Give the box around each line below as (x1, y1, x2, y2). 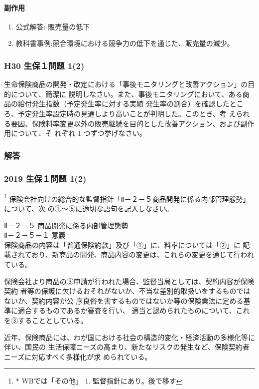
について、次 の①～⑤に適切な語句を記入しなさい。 (4, 203, 173, 214)
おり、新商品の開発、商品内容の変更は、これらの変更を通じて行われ (31, 249, 254, 260)
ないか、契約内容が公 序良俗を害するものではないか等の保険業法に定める (4, 295, 244, 306)
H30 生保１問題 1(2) (4, 59, 85, 71)
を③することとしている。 (4, 315, 88, 326)
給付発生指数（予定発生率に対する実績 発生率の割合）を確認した (17, 98, 230, 109)
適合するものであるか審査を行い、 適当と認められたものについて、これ (17, 305, 250, 316)
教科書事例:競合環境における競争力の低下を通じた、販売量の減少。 (15, 38, 234, 48)
